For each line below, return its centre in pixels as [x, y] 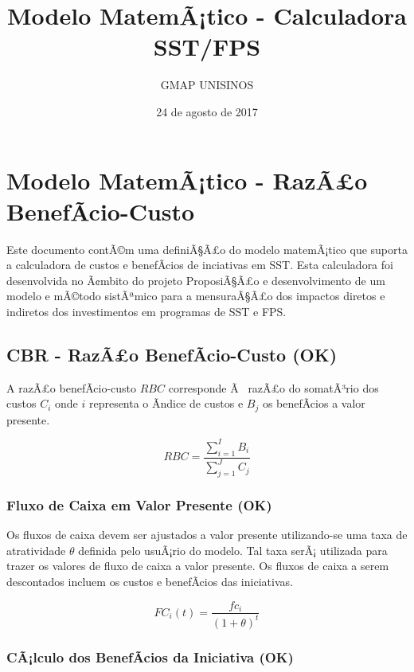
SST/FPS [207, 47]
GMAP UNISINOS [207, 85]
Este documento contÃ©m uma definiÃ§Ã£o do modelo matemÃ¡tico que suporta [207, 249]
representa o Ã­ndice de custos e [166, 403]
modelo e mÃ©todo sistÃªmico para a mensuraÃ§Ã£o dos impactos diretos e [196, 296]
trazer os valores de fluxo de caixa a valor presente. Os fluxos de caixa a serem [198, 566]
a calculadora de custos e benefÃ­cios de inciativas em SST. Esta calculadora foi [200, 265]
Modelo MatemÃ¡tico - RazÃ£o [187, 180]
